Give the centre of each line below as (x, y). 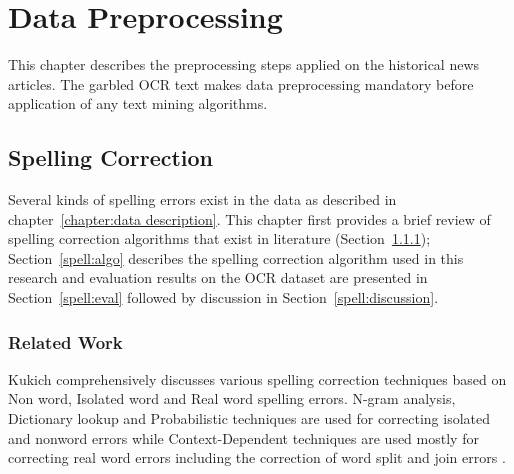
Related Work (65, 341)
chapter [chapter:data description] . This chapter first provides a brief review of (249, 218)
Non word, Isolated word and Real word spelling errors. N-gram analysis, (232, 398)
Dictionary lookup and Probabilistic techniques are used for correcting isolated (249, 418)
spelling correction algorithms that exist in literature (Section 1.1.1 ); (219, 238)
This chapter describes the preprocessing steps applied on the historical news (244, 64)
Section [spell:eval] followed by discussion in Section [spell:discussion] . (223, 297)
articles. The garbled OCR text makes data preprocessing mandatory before (241, 83)
